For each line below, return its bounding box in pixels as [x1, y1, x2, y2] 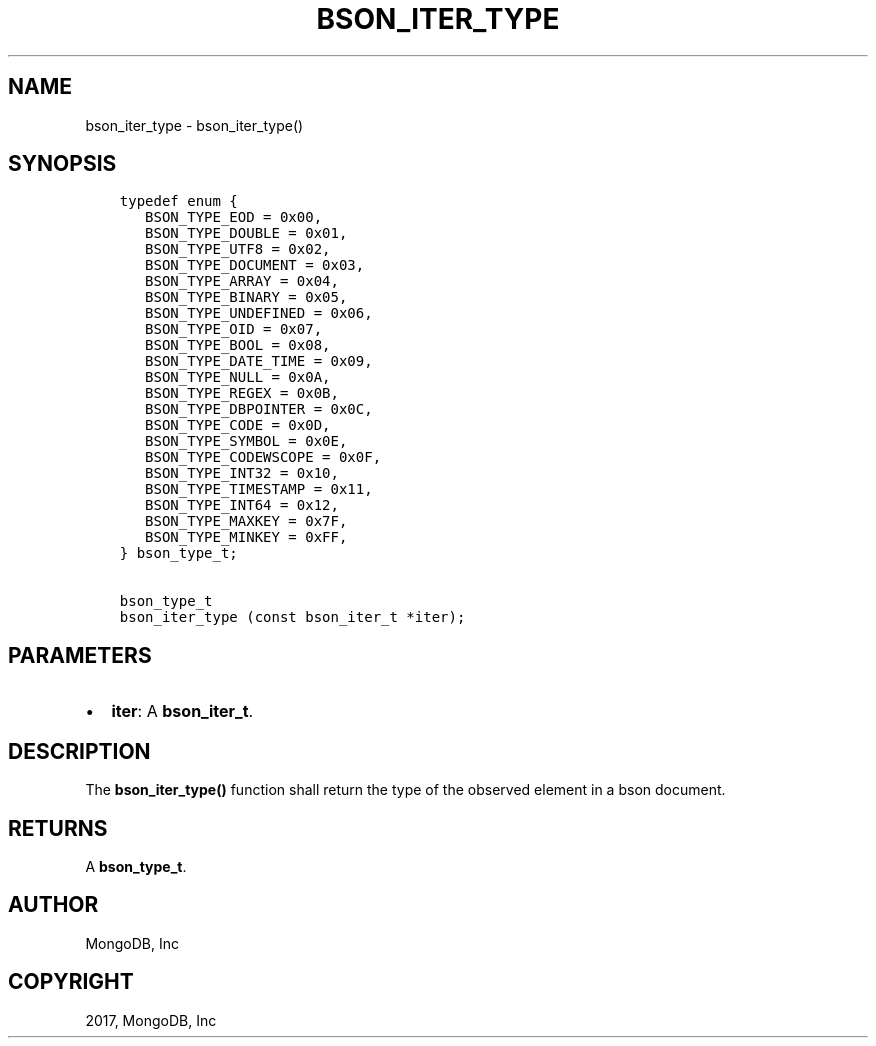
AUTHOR [8, 892, 99, 918]
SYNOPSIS [8, 151, 117, 177]
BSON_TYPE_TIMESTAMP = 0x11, [145, 481, 373, 498]
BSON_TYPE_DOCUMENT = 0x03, [145, 257, 365, 274]
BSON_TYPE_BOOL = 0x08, [145, 337, 331, 354]
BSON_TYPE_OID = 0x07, [145, 321, 323, 338]
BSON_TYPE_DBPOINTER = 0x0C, [145, 401, 373, 418]
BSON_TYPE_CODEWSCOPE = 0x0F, [145, 449, 382, 466]
